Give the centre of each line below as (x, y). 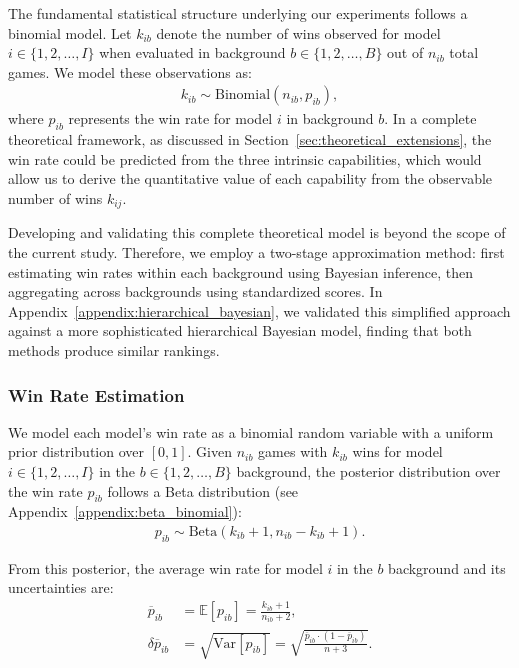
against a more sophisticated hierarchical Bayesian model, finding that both (240, 330)
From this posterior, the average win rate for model (165, 567)
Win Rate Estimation (96, 394)
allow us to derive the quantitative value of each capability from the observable (250, 178)
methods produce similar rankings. (114, 350)
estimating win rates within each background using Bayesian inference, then (240, 271)
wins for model (397, 451)
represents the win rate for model (170, 118)
